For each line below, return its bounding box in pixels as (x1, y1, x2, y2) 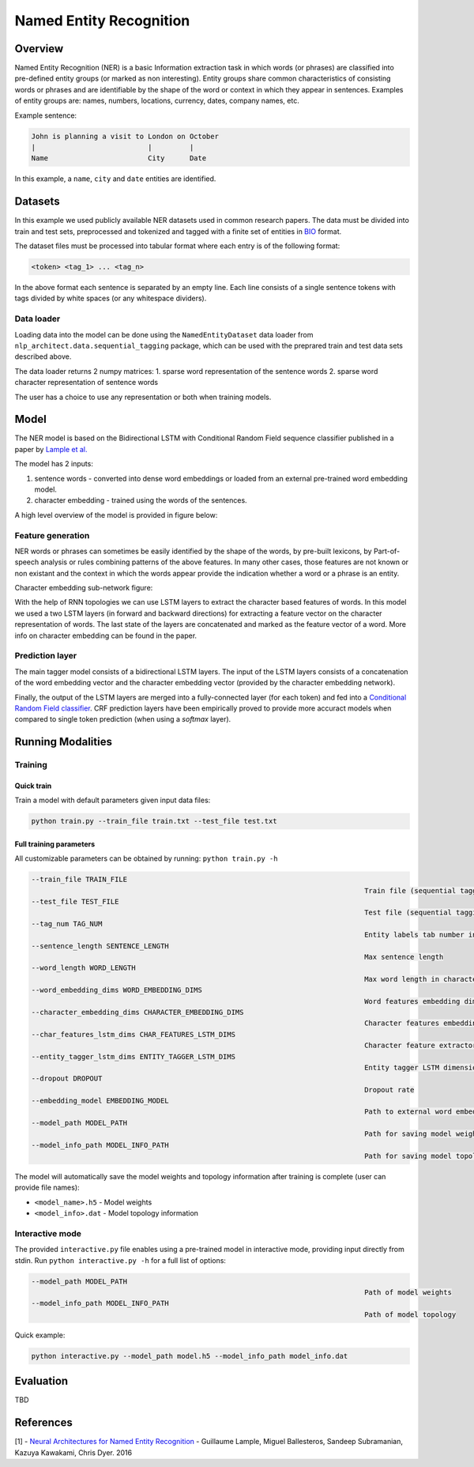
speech (14, 557, 39, 567)
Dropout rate (363, 1085, 415, 1094)
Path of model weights (363, 1288, 452, 1297)
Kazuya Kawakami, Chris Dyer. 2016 (14, 1447, 133, 1458)
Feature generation (14, 530, 90, 541)
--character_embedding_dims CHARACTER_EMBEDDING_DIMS (31, 1008, 244, 1016)
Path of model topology (363, 1310, 457, 1319)
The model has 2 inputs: (14, 459, 94, 469)
